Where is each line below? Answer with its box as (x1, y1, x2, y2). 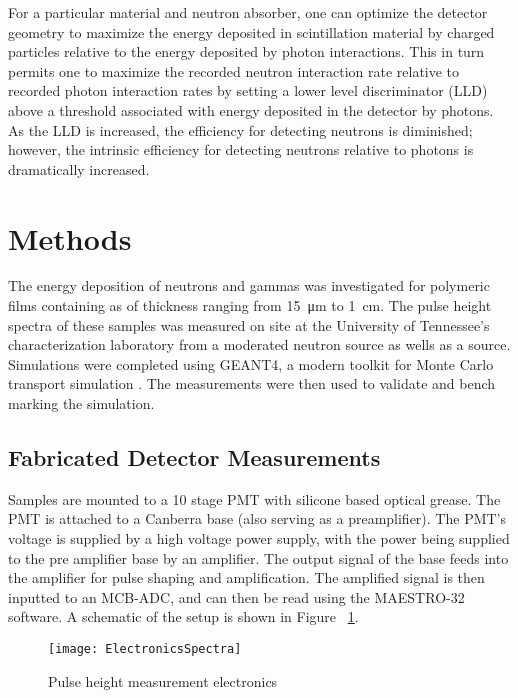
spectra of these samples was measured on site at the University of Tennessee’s (8, 314, 490, 335)
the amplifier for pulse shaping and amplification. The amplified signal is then (8, 567, 485, 588)
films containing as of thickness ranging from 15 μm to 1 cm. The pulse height (8, 295, 492, 316)
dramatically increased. (8, 158, 150, 179)
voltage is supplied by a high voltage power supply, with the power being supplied (8, 528, 510, 549)
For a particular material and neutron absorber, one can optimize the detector (8, 2, 488, 22)
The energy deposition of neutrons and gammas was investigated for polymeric (8, 275, 490, 296)
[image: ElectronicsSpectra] (48, 641, 242, 656)
